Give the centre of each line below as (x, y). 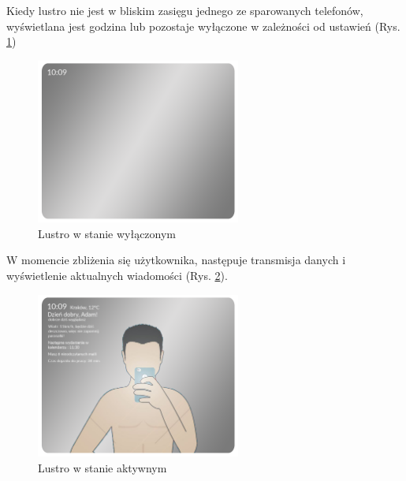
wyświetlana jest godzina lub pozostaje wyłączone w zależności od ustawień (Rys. (203, 26)
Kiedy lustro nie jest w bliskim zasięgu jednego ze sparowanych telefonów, (185, 10)
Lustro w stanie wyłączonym (107, 233)
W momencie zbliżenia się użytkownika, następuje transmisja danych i (176, 260)
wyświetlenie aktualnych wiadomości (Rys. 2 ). (117, 275)
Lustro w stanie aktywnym (102, 467)
